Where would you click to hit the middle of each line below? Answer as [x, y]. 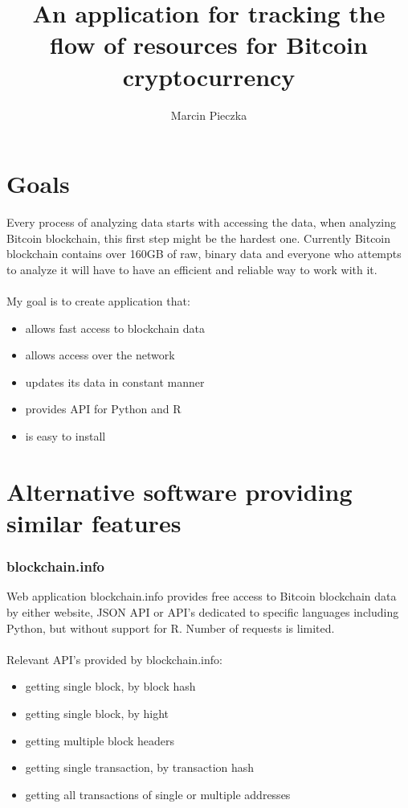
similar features [94, 522]
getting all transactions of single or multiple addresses [158, 794]
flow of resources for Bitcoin [209, 45]
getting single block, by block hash [110, 686]
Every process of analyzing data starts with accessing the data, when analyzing [201, 222]
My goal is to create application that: [98, 301]
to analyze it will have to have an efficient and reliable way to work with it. [192, 269]
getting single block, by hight [97, 713]
